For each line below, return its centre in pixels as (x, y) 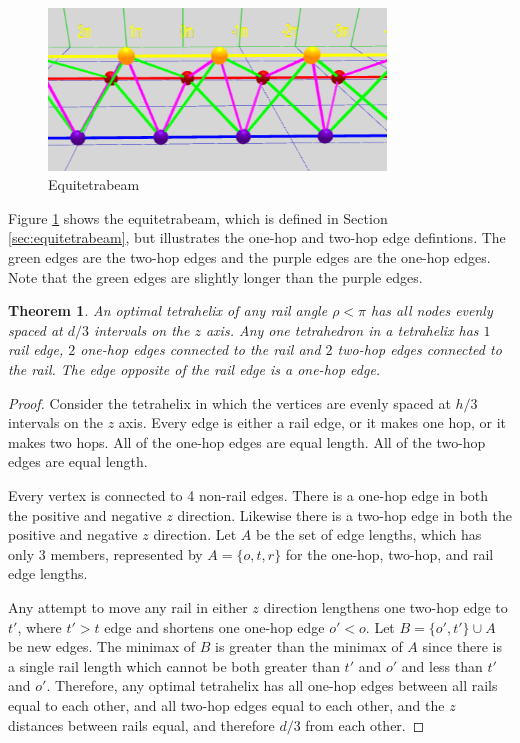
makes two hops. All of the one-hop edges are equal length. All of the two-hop (247, 441)
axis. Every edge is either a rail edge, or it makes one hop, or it (312, 422)
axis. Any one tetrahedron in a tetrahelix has (342, 329)
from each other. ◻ (365, 724)
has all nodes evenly (432, 310)
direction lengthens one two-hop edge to (385, 606)
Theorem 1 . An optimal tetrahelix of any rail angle (168, 310)
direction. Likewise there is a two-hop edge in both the (344, 514)
